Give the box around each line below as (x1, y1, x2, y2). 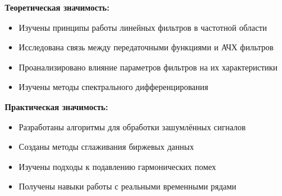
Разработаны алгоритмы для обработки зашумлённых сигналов (18, 120, 246, 133)
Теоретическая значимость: (5, 1, 110, 13)
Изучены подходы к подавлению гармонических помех (18, 160, 216, 172)
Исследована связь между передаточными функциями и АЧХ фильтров (18, 41, 274, 53)
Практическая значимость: (5, 100, 108, 113)
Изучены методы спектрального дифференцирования (18, 81, 209, 93)
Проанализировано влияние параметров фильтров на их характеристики (18, 60, 278, 73)
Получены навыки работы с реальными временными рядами (18, 180, 236, 192)
